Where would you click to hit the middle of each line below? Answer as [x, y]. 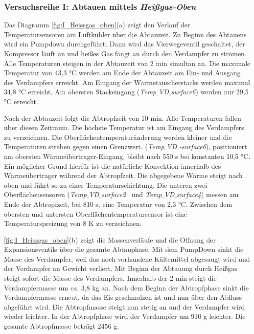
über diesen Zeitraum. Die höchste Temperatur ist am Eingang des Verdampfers [124, 127]
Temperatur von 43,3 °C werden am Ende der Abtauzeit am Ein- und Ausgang [122, 73]
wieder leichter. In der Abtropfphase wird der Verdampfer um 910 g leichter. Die [125, 316]
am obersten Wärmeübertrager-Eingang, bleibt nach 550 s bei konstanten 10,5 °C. [127, 156]
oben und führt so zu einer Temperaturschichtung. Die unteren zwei [106, 185]
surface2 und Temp [132, 194]
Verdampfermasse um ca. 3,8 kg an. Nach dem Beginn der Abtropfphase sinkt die [126, 287]
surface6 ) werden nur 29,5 [210, 92]
